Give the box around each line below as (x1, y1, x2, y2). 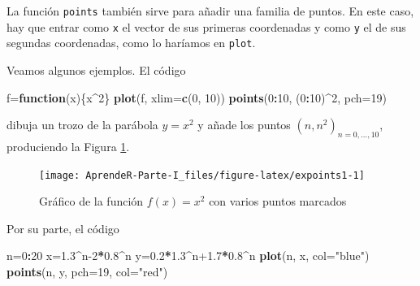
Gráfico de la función (39, 193, 144, 210)
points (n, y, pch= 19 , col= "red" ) (6, 262, 168, 279)
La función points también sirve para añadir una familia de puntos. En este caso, (6, 2, 414, 19)
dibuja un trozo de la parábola (6, 116, 158, 133)
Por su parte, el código (6, 219, 119, 236)
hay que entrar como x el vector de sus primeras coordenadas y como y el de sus (6, 18, 406, 35)
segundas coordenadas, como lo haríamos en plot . (6, 34, 256, 51)
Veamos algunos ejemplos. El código (6, 61, 186, 78)
